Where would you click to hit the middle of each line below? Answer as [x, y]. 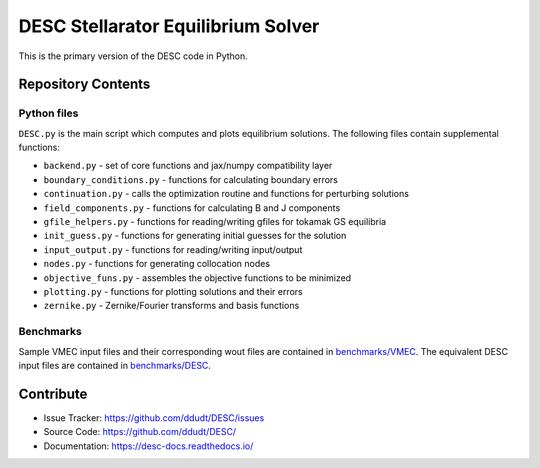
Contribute [53, 393]
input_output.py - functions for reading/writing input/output [173, 249]
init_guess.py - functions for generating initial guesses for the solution [195, 236]
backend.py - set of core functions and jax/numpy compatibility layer [188, 166]
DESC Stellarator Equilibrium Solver [169, 26]
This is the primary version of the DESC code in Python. [133, 56]
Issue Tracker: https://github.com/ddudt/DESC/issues [154, 417]
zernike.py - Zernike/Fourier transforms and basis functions [171, 306]
